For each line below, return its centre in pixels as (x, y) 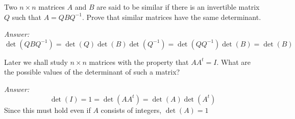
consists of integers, (131, 110)
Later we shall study (36, 62)
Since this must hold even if (47, 110)
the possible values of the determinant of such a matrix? (92, 72)
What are (236, 62)
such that (27, 17)
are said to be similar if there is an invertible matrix (178, 7)
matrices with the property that (139, 62)
